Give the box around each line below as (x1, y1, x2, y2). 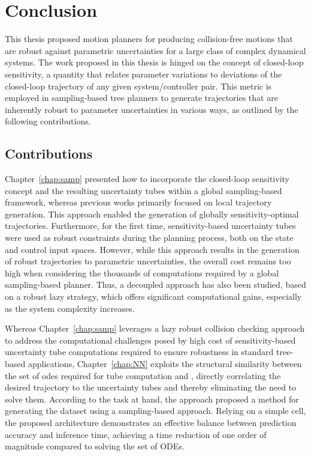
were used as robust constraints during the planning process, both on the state (5, 231, 294, 244)
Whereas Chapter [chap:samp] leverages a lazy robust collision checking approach (5, 322, 305, 335)
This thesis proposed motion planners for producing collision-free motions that (5, 32, 293, 45)
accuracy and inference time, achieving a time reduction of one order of (5, 428, 267, 440)
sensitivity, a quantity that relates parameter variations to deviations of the (5, 67, 282, 80)
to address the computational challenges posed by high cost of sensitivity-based (5, 333, 296, 346)
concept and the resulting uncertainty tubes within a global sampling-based (5, 184, 282, 196)
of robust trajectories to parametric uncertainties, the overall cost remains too (5, 255, 291, 267)
